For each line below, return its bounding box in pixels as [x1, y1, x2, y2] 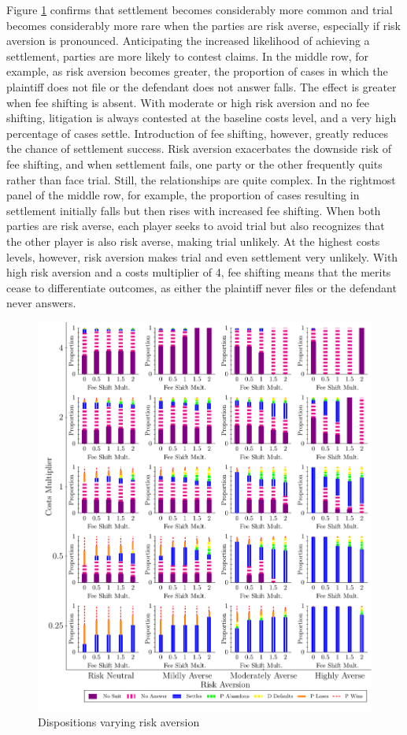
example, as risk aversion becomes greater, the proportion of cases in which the [6, 63, 388, 80]
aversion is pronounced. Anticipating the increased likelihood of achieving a [6, 32, 370, 49]
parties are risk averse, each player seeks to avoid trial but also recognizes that [6, 217, 385, 234]
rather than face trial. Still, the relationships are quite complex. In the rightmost [6, 171, 396, 187]
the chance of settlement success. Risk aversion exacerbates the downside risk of [6, 140, 391, 157]
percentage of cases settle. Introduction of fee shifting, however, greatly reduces [6, 124, 389, 141]
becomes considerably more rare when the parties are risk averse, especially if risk [6, 17, 401, 33]
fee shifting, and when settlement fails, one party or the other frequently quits [6, 155, 383, 172]
